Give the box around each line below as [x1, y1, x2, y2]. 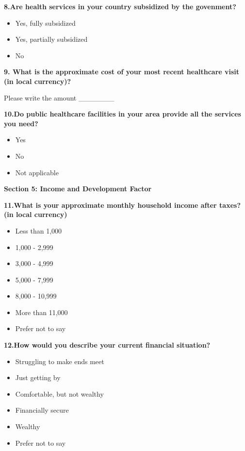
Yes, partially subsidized [15, 34, 88, 44]
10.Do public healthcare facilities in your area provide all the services [4, 109, 241, 119]
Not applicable [15, 167, 59, 177]
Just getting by [15, 372, 61, 383]
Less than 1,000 [15, 225, 62, 235]
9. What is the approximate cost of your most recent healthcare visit [4, 67, 240, 77]
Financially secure [15, 405, 69, 415]
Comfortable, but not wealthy [15, 388, 104, 399]
